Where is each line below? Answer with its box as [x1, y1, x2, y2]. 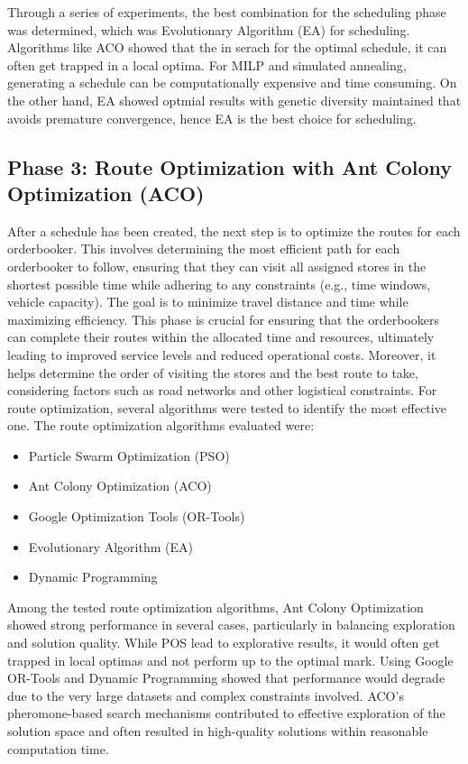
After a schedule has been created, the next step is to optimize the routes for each [7, 221, 461, 240]
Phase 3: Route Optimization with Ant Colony [7, 152, 453, 180]
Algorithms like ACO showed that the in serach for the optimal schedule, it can [7, 38, 447, 57]
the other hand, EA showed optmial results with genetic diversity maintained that [7, 90, 462, 109]
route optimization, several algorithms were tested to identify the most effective [7, 398, 446, 417]
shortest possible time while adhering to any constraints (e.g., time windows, [7, 274, 431, 293]
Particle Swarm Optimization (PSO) [28, 446, 230, 465]
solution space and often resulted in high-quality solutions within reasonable [7, 722, 428, 740]
